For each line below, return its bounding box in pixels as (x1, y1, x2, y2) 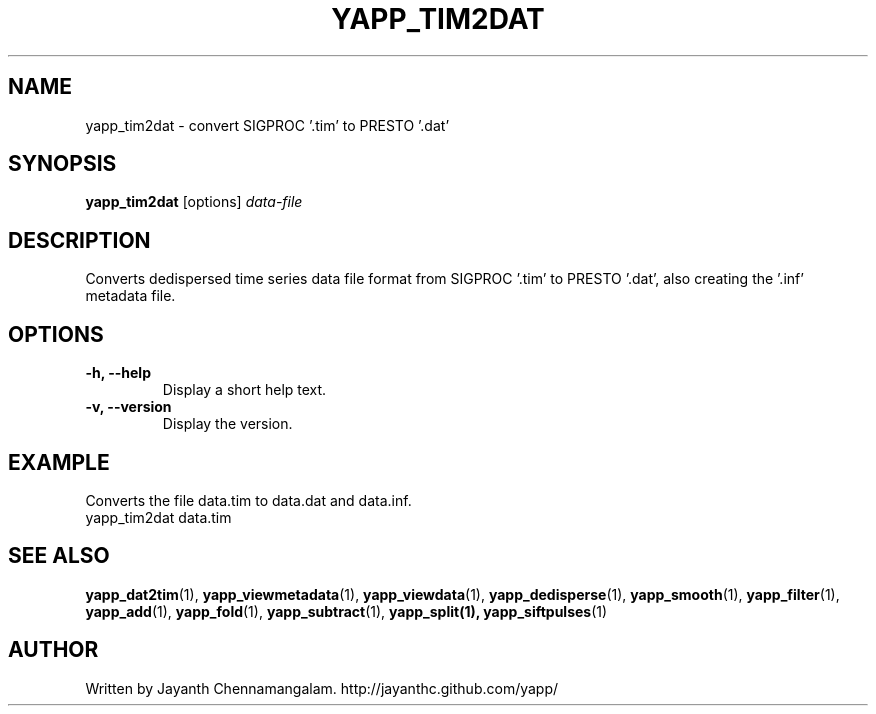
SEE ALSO (8, 543, 110, 569)
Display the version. (162, 415, 293, 433)
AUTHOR (8, 637, 99, 663)
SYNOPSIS (8, 151, 117, 177)
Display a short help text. (162, 381, 327, 399)
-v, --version (85, 398, 172, 416)
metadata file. (85, 287, 176, 305)
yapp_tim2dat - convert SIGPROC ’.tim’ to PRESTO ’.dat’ (85, 116, 450, 134)
